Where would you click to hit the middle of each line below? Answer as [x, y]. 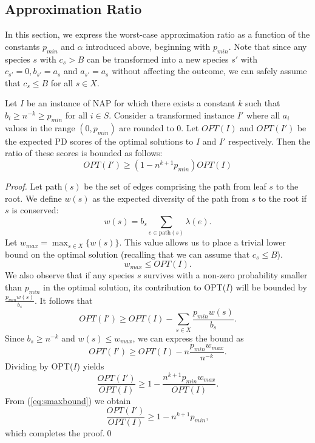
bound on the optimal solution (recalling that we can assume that [127, 254]
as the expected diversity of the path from [171, 198]
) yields [90, 366]
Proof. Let [24, 186]
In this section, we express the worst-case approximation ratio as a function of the [157, 34]
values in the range [40, 127]
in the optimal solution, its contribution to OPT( [135, 287]
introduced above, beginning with [148, 46]
